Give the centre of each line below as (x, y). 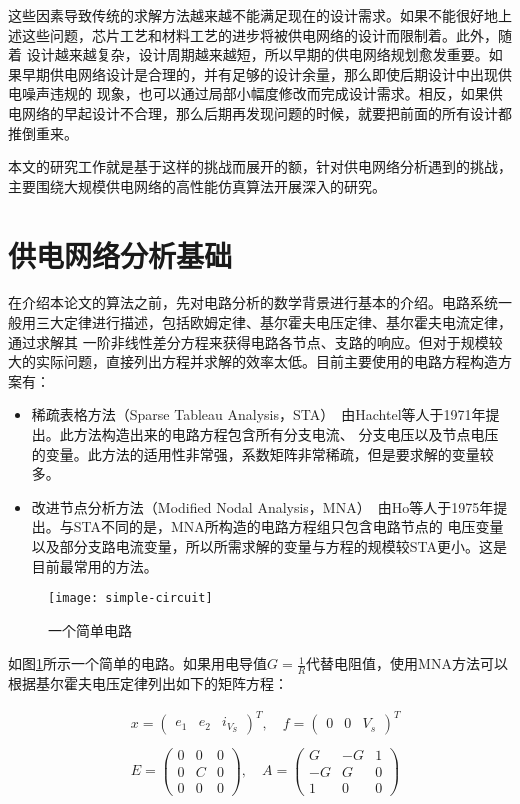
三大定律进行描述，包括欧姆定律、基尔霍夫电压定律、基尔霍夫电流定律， (273, 322)
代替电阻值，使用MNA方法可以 (407, 663)
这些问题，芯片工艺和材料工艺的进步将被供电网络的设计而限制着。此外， (259, 34)
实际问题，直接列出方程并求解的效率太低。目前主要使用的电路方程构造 (266, 361)
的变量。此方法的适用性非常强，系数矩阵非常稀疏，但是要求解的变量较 (262, 453)
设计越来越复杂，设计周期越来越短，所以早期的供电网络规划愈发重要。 (257, 54)
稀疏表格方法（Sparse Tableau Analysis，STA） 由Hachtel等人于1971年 (258, 414)
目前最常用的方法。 (94, 565)
